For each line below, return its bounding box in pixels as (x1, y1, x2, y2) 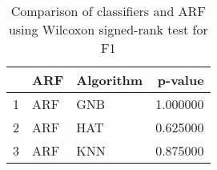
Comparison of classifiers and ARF (10, 2, 206, 20)
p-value (157, 71, 204, 89)
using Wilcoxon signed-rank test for (8, 20, 208, 38)
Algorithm (76, 71, 143, 89)
